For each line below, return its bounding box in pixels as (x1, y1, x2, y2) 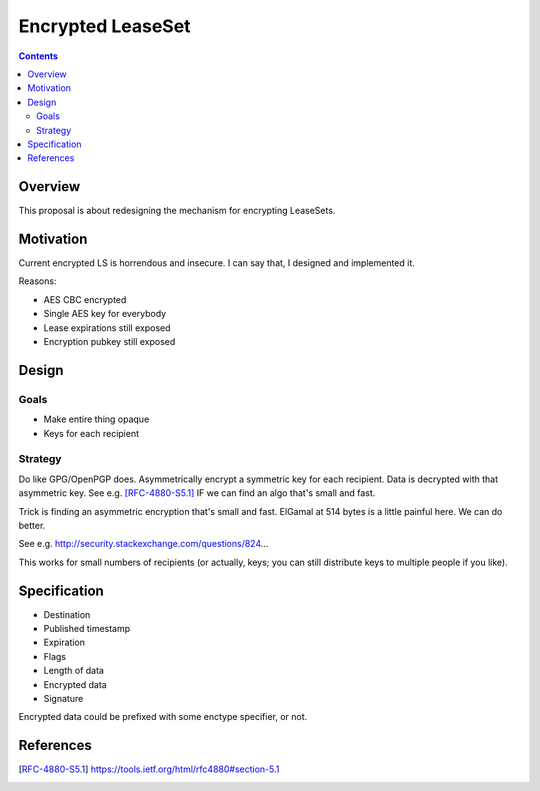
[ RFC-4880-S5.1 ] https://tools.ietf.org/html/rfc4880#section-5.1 (18, 763, 280, 775)
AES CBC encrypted (43, 293, 127, 305)
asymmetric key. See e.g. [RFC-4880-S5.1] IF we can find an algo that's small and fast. (18, 487, 376, 499)
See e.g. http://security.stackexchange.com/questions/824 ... (18, 538, 269, 550)
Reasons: (18, 275, 57, 287)
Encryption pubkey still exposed (43, 336, 176, 348)
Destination (43, 608, 91, 620)
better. (18, 519, 46, 531)
